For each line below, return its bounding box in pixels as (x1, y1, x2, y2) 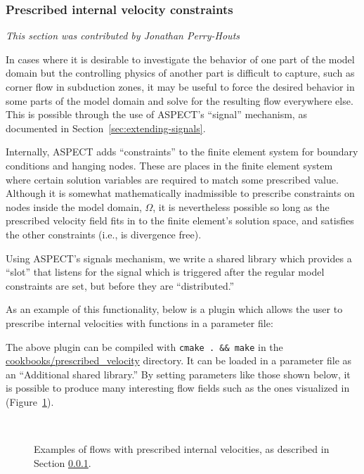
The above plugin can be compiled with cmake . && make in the (6, 339, 283, 354)
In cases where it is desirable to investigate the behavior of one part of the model (6, 51, 355, 66)
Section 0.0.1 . (34, 455, 91, 470)
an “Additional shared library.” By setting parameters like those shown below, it (6, 366, 351, 381)
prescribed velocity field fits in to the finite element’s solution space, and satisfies (6, 213, 354, 228)
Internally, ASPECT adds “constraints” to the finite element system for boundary (6, 144, 358, 159)
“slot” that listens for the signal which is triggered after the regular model (6, 264, 325, 279)
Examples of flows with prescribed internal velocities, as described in (34, 442, 330, 456)
